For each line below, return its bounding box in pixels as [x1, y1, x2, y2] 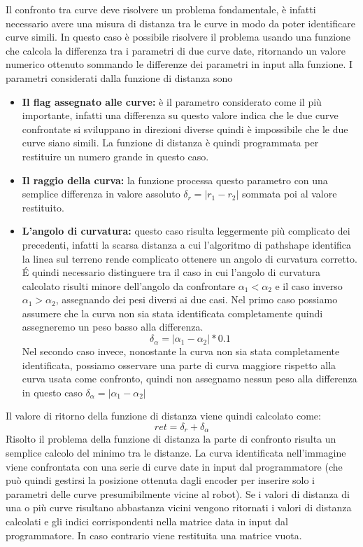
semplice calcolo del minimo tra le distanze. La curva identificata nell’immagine [6, 445, 346, 460]
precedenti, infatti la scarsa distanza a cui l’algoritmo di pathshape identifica [22, 237, 352, 251]
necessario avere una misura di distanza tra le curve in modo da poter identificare [6, 15, 355, 30]
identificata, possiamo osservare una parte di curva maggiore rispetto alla [22, 357, 336, 372]
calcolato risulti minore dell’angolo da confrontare [22, 278, 236, 293]
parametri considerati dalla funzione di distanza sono [6, 70, 233, 85]
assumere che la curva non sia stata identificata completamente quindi [22, 305, 323, 320]
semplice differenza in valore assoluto [22, 186, 180, 201]
